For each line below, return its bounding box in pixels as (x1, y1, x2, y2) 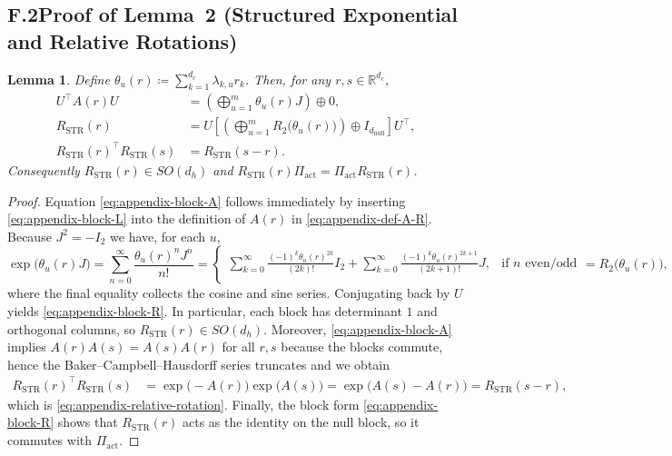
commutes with (7, 431, 93, 450)
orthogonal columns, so (7, 319, 135, 338)
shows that (57, 412, 118, 431)
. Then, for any (244, 69, 331, 88)
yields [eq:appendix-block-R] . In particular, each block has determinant (7, 301, 402, 320)
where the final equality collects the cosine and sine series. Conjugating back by (7, 283, 450, 302)
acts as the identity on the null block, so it (182, 412, 420, 431)
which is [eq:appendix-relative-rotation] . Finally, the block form (7, 394, 360, 413)
